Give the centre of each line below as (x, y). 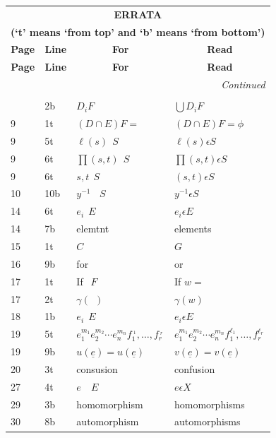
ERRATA (138, 14)
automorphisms (208, 421)
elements (193, 229)
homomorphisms (210, 404)
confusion (195, 368)
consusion (97, 368)
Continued (243, 84)
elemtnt (93, 229)
